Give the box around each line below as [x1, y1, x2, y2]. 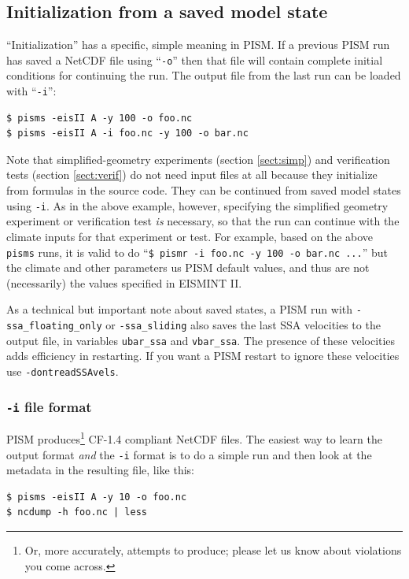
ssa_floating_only [6, 321, 102, 332]
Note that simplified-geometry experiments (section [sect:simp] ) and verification [6, 150, 390, 167]
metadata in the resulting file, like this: [6, 462, 194, 478]
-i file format [6, 396, 92, 416]
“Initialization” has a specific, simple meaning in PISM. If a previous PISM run [6, 36, 390, 53]
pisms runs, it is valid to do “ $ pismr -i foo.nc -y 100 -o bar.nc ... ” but [6, 243, 388, 260]
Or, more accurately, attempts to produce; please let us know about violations [24, 542, 402, 559]
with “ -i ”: [6, 83, 57, 99]
